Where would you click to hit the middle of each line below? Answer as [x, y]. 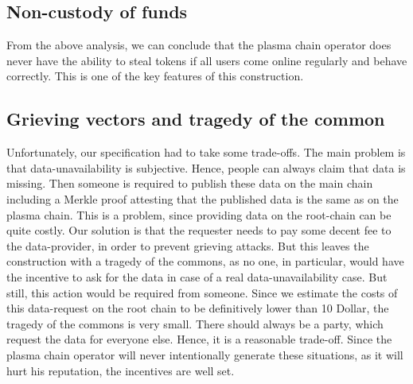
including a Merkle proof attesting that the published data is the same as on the [203, 198]
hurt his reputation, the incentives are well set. [121, 370]
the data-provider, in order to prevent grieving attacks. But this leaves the [188, 245]
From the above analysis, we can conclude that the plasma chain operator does [199, 45]
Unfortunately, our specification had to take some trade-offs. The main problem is [206, 152]
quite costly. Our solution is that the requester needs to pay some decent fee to [199, 230]
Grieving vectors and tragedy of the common [196, 119]
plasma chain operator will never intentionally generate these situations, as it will [205, 354]
